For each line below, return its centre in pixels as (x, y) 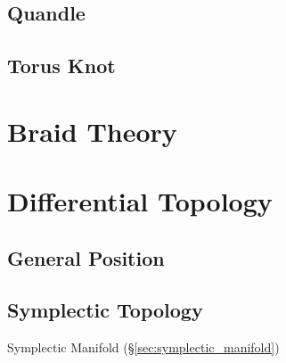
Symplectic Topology (105, 310)
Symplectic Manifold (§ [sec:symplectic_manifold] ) (143, 347)
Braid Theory (92, 131)
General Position (86, 257)
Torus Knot (61, 66)
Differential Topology (140, 201)
